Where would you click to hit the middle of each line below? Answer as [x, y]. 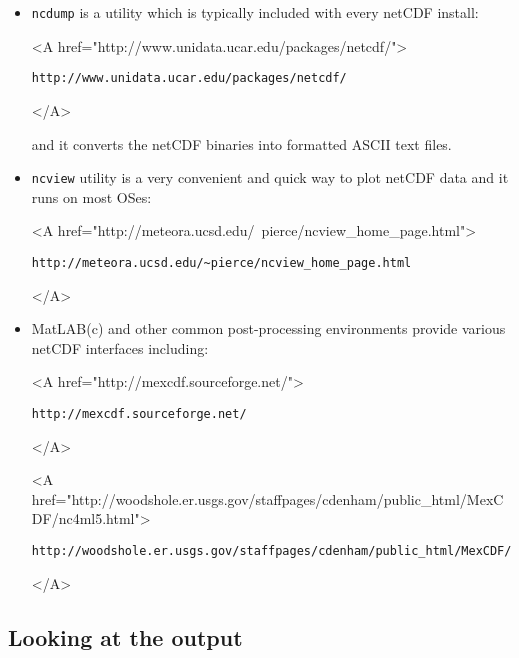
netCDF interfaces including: [120, 347]
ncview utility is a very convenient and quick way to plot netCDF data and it [270, 177]
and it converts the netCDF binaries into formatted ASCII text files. [241, 143]
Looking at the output [125, 636]
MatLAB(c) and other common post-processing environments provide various [268, 328]
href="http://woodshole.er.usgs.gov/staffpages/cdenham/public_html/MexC [267, 498]
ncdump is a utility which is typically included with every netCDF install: [255, 12]
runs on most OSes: [91, 196]
